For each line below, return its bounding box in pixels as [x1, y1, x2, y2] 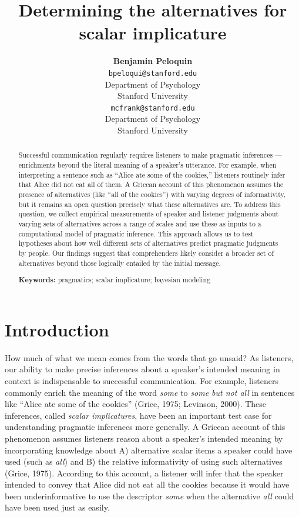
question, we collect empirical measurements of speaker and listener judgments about [18, 209, 279, 219]
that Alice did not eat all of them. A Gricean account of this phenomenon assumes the [18, 179, 284, 189]
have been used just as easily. [5, 501, 110, 513]
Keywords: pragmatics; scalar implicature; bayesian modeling [18, 275, 210, 285]
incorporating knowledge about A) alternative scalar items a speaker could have [5, 443, 293, 456]
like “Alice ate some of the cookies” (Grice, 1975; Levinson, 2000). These [5, 398, 267, 410]
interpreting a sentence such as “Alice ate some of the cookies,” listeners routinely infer [18, 169, 285, 179]
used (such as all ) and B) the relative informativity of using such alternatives [5, 455, 283, 468]
